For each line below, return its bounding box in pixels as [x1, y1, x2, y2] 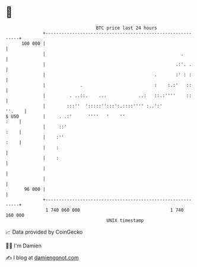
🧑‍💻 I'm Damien [5, 242, 42, 249]
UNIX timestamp [106, 217, 144, 224]
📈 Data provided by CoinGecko [5, 228, 83, 235]
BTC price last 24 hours [96, 25, 158, 31]
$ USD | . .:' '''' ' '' [5, 113, 126, 120]
